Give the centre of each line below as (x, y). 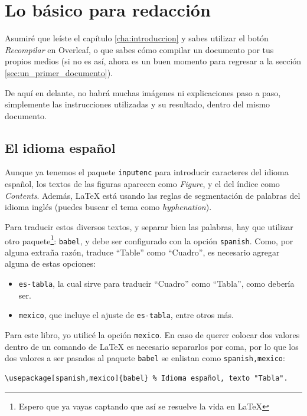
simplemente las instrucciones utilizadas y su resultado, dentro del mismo (138, 104)
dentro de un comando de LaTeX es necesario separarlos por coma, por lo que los (152, 346)
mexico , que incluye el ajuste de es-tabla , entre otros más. (126, 315)
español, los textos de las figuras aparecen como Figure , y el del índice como (142, 184)
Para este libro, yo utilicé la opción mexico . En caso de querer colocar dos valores (152, 334)
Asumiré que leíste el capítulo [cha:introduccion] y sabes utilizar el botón (137, 38)
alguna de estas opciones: (50, 263)
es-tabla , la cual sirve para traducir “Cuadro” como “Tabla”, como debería (156, 284)
